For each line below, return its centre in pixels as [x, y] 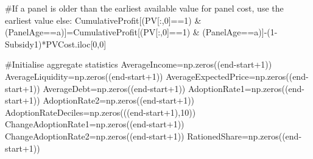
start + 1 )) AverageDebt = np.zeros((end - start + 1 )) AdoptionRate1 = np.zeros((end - [155, 88]
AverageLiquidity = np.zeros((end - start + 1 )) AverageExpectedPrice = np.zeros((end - [157, 76]
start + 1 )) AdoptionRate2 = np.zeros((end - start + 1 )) [100, 100]
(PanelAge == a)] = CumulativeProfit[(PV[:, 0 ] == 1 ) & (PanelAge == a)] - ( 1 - [141, 32]
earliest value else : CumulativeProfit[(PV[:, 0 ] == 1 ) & [103, 20]
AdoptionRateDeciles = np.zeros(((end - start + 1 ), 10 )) [100, 112]
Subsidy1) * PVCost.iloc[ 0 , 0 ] [56, 44]
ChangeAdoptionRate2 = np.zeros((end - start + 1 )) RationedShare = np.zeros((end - [153, 136]
